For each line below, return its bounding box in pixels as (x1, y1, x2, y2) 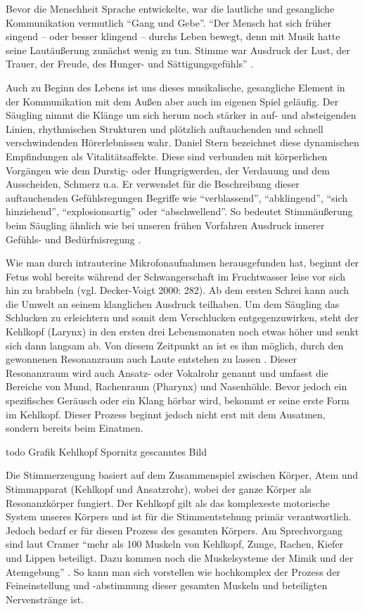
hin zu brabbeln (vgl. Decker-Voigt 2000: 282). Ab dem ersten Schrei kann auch (6, 283, 350, 297)
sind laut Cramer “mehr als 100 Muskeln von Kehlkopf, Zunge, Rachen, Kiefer (6, 536, 344, 551)
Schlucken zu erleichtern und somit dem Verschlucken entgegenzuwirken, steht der (6, 310, 359, 325)
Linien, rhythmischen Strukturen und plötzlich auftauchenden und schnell (6, 121, 324, 136)
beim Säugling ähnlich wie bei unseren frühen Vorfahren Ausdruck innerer (6, 217, 325, 232)
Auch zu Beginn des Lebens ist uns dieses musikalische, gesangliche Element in (6, 79, 345, 94)
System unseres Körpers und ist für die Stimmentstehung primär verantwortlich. (6, 509, 352, 524)
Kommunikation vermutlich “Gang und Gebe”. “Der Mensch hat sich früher (6, 15, 332, 30)
